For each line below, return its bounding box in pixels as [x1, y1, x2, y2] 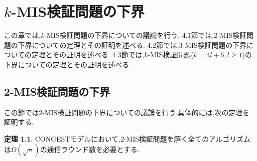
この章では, [4, 30, 41, 40]
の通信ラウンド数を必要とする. [40, 144, 139, 155]
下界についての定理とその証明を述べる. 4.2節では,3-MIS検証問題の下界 [17, 39, 247, 50]
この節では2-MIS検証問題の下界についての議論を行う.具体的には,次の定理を [4, 107, 250, 117]
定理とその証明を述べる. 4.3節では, [31, 49, 144, 60]
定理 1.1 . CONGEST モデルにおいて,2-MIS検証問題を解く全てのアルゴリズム [4, 133, 251, 144]
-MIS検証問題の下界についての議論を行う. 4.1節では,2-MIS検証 [44, 30, 247, 40]
